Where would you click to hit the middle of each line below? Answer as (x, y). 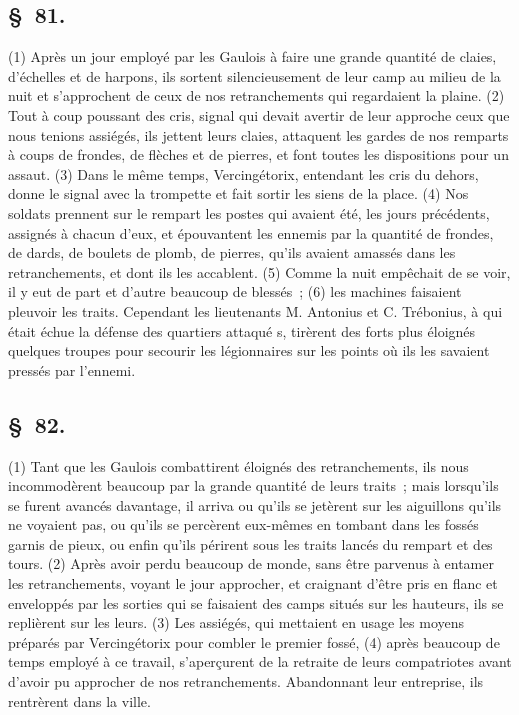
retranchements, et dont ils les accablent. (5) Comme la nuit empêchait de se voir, (259, 271)
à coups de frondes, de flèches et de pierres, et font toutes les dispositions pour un (258, 154)
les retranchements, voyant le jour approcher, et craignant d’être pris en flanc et (253, 583)
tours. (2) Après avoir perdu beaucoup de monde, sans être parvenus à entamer (251, 563)
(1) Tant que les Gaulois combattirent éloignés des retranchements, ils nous (238, 465)
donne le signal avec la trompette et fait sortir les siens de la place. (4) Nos (238, 193)
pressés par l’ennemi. (72, 369)
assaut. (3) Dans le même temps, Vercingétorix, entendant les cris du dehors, (243, 173)
